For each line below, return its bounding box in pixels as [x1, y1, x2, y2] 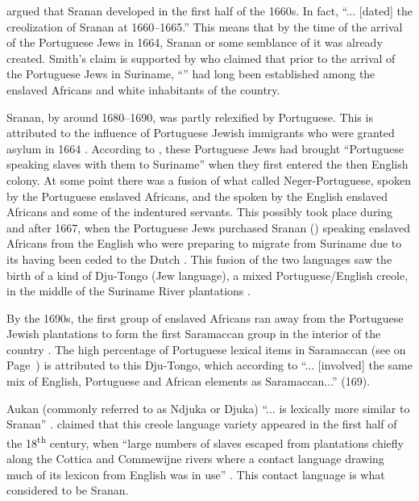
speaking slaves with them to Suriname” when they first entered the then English [6, 156, 409, 173]
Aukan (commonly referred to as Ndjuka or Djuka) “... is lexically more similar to [6, 399, 410, 416]
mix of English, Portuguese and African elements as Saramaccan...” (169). [6, 373, 371, 390]
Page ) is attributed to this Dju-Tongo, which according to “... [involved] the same [6, 357, 413, 374]
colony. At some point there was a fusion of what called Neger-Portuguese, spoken [6, 171, 411, 188]
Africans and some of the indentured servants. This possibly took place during [6, 203, 393, 220]
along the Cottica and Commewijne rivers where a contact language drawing [6, 450, 384, 467]
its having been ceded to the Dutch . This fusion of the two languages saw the [6, 250, 392, 267]
